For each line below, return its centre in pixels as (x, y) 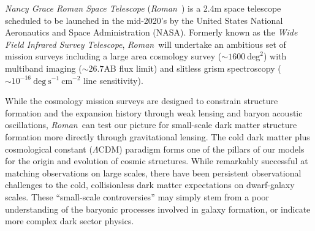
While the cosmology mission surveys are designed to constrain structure (142, 101)
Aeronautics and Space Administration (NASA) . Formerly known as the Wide (151, 32)
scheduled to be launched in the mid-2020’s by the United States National (144, 20)
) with (275, 56)
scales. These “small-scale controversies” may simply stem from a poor (137, 196)
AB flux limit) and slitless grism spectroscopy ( (192, 68)
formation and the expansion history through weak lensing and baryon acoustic (154, 112)
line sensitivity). (113, 80)
